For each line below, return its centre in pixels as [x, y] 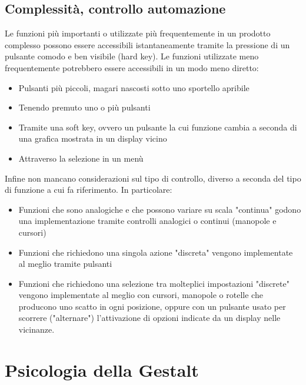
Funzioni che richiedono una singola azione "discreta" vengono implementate [156, 252]
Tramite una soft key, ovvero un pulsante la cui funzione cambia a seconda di [158, 127]
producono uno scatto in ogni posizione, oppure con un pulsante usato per [152, 306]
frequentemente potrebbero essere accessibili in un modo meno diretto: [132, 67]
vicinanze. [36, 329]
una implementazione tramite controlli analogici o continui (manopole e [147, 221]
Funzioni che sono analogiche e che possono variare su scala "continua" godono [160, 209]
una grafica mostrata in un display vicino [93, 138]
